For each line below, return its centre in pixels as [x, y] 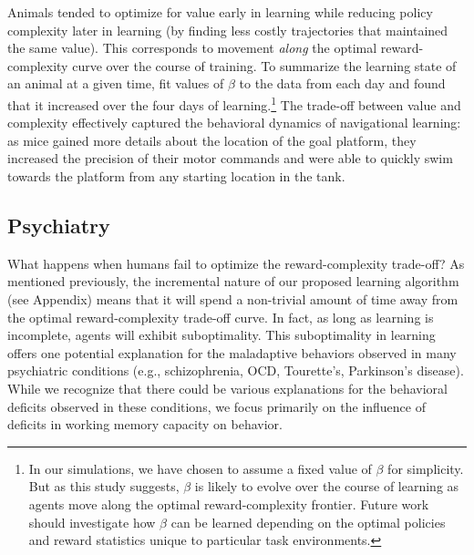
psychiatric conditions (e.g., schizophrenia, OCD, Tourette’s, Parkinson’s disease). [236, 370]
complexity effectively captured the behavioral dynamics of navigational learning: [234, 123]
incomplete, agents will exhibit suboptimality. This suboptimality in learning [222, 335]
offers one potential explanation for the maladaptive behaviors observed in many [232, 352]
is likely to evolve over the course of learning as [327, 486]
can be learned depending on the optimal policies [308, 522]
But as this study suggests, [104, 486]
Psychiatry [59, 225]
